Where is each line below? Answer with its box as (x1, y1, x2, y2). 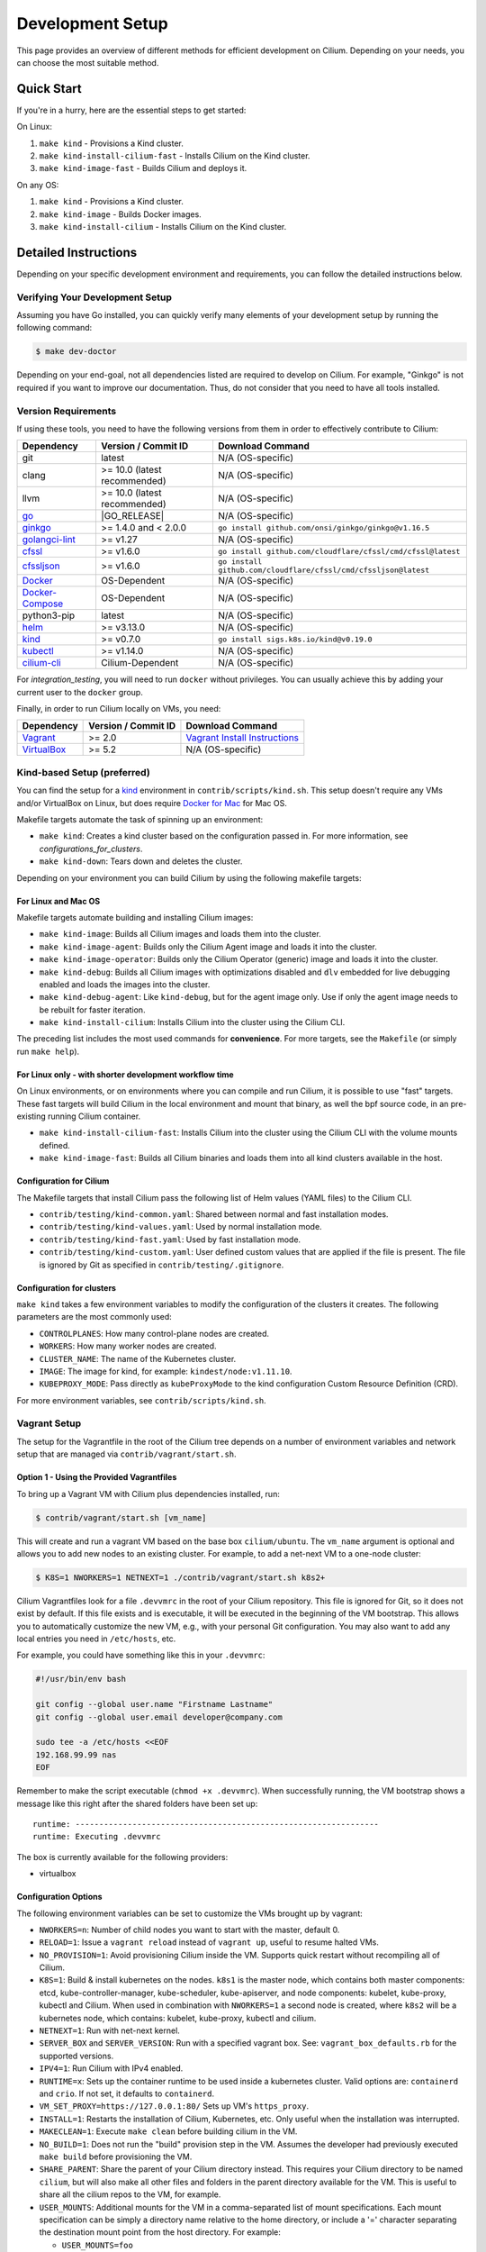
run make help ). (16, 1046, 80, 1057)
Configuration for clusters (16, 1282, 117, 1293)
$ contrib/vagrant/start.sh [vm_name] (35, 1512, 207, 1522)
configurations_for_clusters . (39, 843, 143, 854)
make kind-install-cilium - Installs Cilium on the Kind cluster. (39, 221, 287, 232)
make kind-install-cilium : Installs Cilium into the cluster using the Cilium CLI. (39, 1017, 346, 1028)
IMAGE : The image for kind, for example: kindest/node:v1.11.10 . (39, 1366, 292, 1376)
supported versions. (39, 2050, 114, 2061)
